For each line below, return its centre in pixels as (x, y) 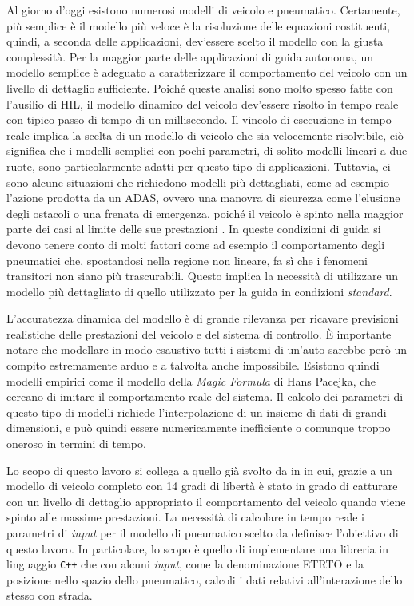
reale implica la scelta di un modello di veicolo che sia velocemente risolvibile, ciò (205, 135)
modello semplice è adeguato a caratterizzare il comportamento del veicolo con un (207, 72)
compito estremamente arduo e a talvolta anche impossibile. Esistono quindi (193, 365)
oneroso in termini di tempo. (76, 444)
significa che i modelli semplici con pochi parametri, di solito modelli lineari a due (207, 151)
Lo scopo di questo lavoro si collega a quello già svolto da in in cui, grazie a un (199, 470)
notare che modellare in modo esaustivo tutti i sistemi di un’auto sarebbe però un (207, 349)
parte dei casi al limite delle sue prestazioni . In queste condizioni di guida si (194, 229)
